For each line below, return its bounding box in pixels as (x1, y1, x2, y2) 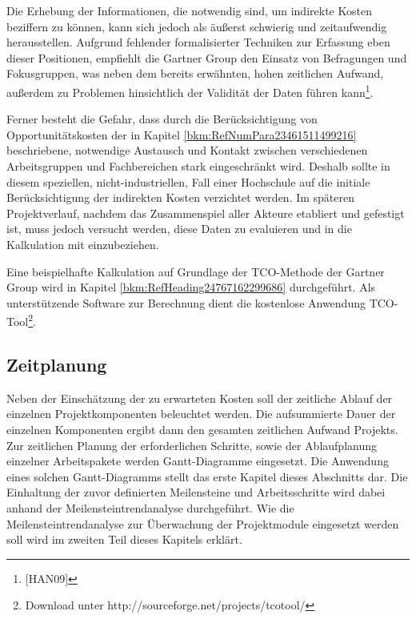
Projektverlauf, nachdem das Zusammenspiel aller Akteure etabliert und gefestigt (6, 204, 405, 221)
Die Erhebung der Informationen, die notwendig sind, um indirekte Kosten (6, 2, 372, 18)
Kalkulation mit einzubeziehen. (6, 235, 159, 252)
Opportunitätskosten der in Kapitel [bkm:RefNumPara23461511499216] (6, 126, 357, 143)
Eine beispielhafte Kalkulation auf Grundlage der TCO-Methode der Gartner (6, 263, 385, 279)
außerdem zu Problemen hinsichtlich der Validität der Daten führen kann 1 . (6, 81, 374, 100)
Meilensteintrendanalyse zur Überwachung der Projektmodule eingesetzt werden (6, 515, 399, 532)
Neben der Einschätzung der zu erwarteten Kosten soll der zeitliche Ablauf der (6, 389, 393, 406)
